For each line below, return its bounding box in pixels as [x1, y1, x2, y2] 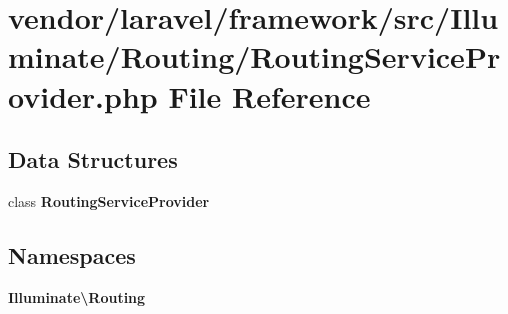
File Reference [168, 75, 371, 116]
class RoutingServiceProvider [8, 190, 210, 211]
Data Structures [8, 144, 178, 175]
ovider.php [8, 75, 158, 116]
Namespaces [8, 239, 136, 270]
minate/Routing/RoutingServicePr [8, 36, 501, 77]
